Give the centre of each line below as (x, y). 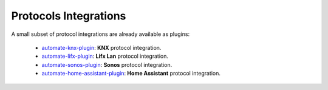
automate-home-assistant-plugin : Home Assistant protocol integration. (131, 74)
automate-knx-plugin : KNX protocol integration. (101, 47)
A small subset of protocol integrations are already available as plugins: (101, 34)
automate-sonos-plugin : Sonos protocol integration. (107, 64)
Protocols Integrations (69, 16)
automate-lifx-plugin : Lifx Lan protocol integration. (105, 56)
